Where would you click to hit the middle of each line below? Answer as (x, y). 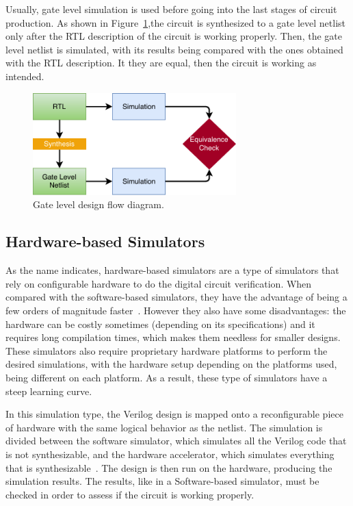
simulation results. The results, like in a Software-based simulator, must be (162, 481)
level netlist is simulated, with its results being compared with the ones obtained (174, 49)
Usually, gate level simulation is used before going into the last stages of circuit (171, 9)
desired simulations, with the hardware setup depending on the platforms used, (171, 364)
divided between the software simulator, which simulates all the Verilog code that (176, 441)
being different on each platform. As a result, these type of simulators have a (167, 377)
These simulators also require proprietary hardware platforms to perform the (167, 350)
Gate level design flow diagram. (99, 204)
